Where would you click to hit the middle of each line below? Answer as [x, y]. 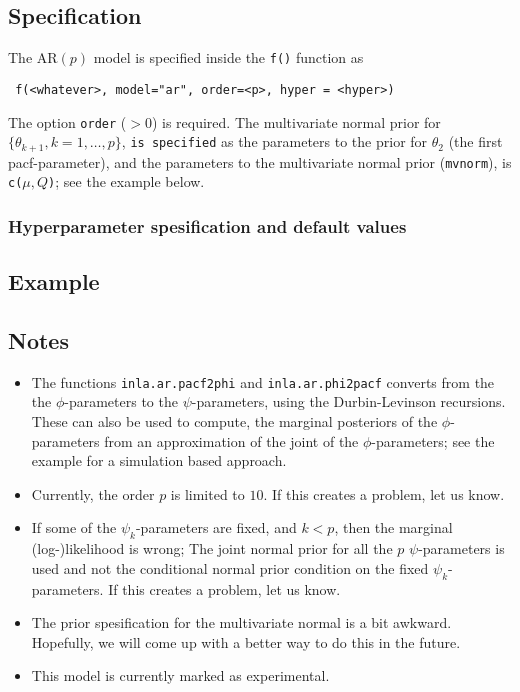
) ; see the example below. [126, 181]
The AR [33, 57]
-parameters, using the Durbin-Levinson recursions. [348, 401]
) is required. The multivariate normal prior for [296, 121]
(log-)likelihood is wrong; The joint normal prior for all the [212, 548]
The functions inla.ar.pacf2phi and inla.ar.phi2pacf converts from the [263, 381]
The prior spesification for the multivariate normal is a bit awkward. [241, 622]
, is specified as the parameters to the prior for [274, 141]
